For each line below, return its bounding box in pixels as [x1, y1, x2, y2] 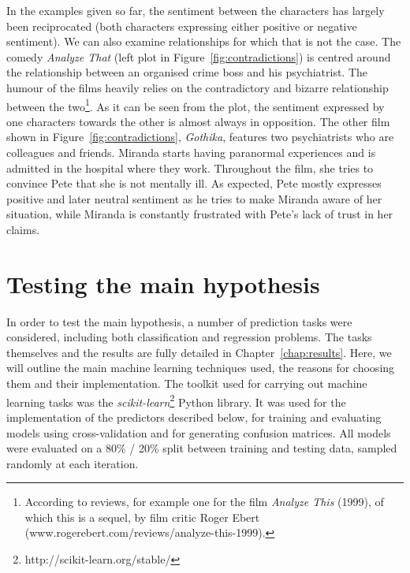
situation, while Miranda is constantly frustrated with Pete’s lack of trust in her [6, 206, 393, 222]
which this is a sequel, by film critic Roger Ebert [24, 508, 260, 525]
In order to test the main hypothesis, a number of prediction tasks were [6, 313, 352, 329]
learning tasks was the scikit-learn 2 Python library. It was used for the [6, 391, 346, 410]
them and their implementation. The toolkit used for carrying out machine [6, 375, 367, 392]
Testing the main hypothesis [6, 267, 320, 300]
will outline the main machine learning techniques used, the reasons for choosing [6, 359, 395, 376]
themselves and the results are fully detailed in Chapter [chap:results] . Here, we [6, 344, 392, 360]
